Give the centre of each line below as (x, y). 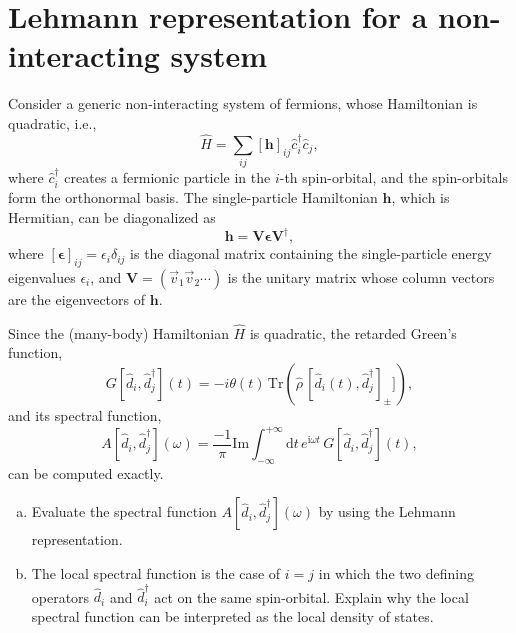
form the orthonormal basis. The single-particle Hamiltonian (193, 197)
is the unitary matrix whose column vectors (361, 276)
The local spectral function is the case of (156, 573)
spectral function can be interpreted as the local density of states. (232, 615)
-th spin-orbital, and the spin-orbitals (394, 177)
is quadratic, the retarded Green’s (353, 332)
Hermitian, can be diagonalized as (112, 217)
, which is (420, 197)
